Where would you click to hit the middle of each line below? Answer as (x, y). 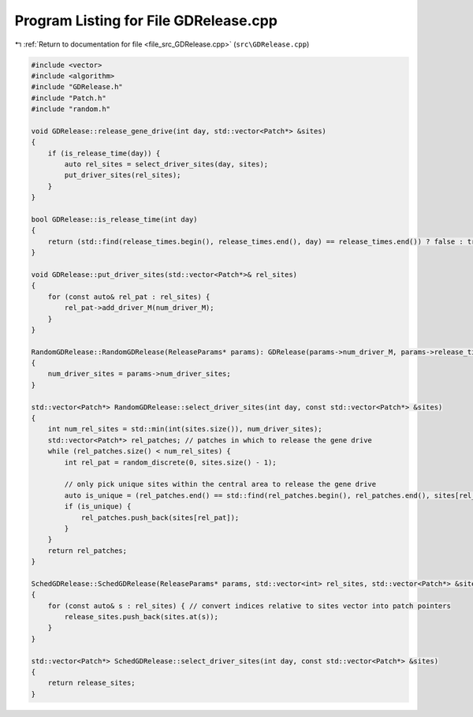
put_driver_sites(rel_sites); (123, 175)
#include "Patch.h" (69, 98)
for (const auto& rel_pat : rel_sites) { (129, 297)
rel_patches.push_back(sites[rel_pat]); (160, 517)
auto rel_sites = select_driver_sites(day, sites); (166, 164)
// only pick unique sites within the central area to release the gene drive (220, 484)
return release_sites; (91, 683)
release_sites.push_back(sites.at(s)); (141, 617)
